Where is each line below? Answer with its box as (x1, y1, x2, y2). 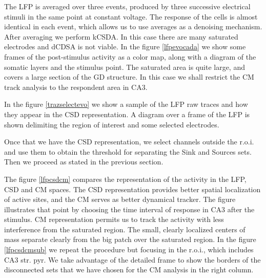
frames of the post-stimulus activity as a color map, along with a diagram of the (4, 51, 256, 62)
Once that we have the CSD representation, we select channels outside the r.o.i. (4, 136, 254, 147)
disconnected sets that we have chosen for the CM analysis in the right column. (4, 264, 254, 275)
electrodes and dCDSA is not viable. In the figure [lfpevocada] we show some (4, 41, 246, 52)
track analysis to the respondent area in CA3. (4, 81, 148, 92)
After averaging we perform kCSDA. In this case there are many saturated (4, 31, 238, 42)
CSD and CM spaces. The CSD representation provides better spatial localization (4, 183, 261, 194)
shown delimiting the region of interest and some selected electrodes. (4, 119, 219, 129)
